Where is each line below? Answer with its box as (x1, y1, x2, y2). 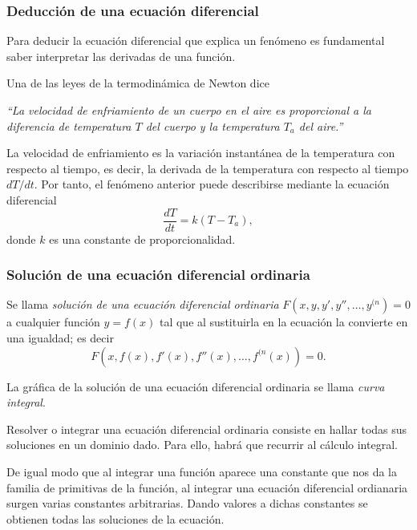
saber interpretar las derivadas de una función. (6, 47, 236, 64)
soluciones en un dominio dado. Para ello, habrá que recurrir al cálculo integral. (6, 436, 398, 453)
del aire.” (298, 117, 343, 134)
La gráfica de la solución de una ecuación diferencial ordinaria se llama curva (6, 378, 385, 394)
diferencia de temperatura (6, 117, 132, 134)
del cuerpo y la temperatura (145, 117, 280, 134)
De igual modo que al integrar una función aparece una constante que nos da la (6, 463, 397, 479)
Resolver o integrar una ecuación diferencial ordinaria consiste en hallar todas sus (6, 420, 407, 437)
